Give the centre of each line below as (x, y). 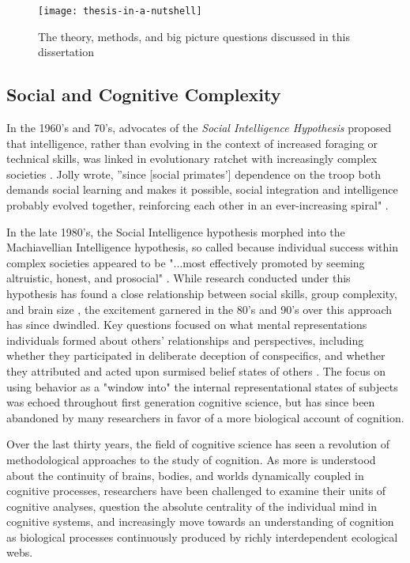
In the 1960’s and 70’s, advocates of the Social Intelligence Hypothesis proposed (199, 128)
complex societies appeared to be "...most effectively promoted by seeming (186, 262)
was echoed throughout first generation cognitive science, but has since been (191, 402)
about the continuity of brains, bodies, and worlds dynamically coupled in (185, 475)
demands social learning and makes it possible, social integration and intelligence (202, 189)
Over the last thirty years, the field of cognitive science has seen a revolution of (198, 444)
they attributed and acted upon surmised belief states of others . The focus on (196, 370)
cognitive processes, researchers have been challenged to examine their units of (196, 491)
